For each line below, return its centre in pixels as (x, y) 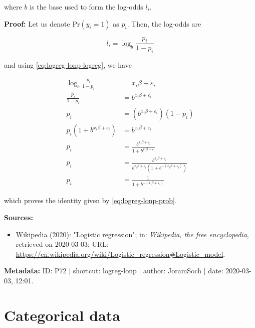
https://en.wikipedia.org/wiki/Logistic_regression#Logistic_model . (120, 254)
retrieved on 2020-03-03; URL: (62, 244)
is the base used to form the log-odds (86, 7)
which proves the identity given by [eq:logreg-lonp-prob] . (90, 200)
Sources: (19, 217)
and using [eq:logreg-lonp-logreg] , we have (68, 65)
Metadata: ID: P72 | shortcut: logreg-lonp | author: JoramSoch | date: (114, 271)
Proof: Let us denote (37, 23)
